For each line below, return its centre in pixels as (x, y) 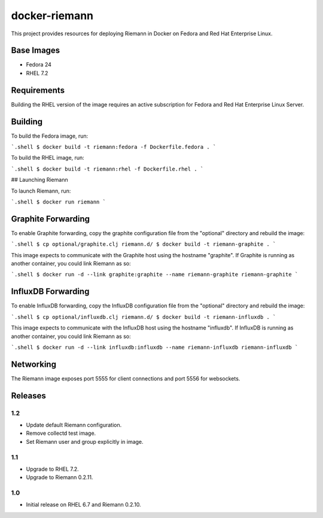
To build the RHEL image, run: (48, 158)
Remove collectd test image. (61, 433)
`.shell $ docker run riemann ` (58, 202)
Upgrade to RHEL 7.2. (52, 469)
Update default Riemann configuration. (74, 425)
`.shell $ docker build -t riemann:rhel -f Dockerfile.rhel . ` (107, 169)
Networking (34, 364)
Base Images (36, 51)
